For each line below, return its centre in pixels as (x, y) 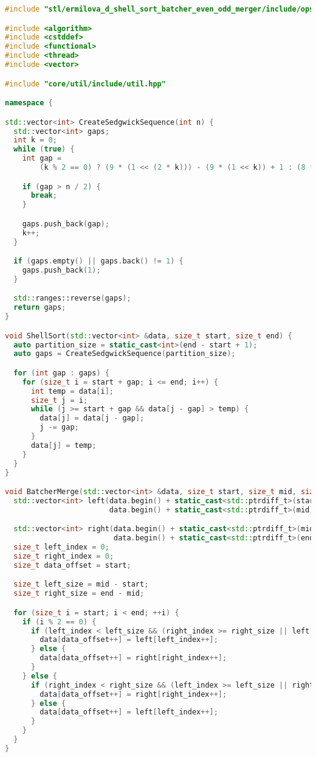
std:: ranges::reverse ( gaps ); (72, 298)
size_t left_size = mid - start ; (81, 584)
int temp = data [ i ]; (72, 391)
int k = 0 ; (35, 140)
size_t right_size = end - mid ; (79, 594)
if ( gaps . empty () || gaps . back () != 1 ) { (98, 261)
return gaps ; (40, 308)
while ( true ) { (44, 149)
